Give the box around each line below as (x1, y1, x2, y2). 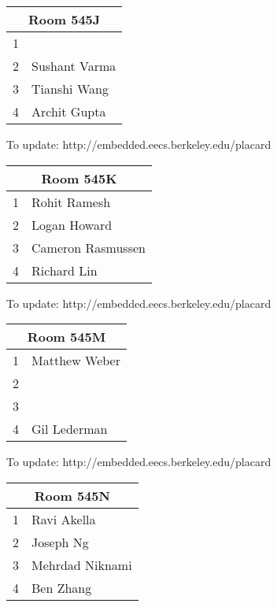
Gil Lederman (31, 420, 108, 439)
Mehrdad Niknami (31, 555, 132, 574)
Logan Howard (31, 215, 113, 234)
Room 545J (28, 10, 101, 28)
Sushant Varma (31, 57, 116, 75)
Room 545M (27, 328, 106, 346)
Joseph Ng (31, 532, 89, 551)
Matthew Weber (31, 351, 120, 370)
